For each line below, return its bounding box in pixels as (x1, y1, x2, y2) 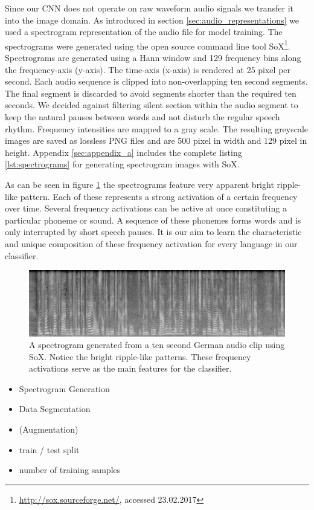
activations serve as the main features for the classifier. (29, 362, 232, 375)
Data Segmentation (19, 402, 91, 415)
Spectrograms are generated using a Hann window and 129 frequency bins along (5, 51, 301, 64)
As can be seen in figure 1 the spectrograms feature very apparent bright (5, 178, 274, 190)
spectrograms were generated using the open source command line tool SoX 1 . (5, 37, 290, 52)
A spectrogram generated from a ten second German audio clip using (29, 338, 285, 351)
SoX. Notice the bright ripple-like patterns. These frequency (29, 350, 251, 363)
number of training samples (19, 463, 121, 476)
